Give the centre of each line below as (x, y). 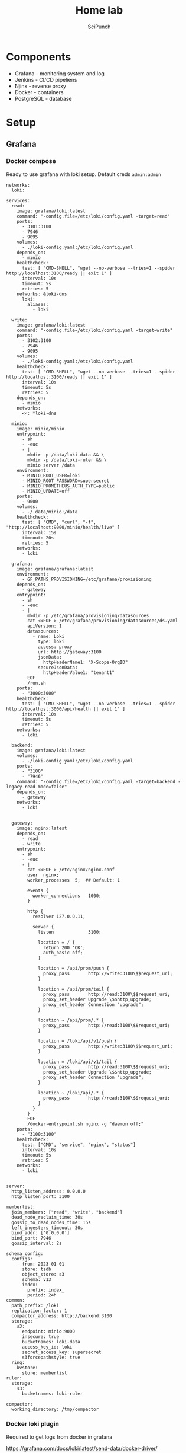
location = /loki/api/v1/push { (77, 1041)
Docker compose (31, 161)
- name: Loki (48, 636)
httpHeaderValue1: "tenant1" (79, 673)
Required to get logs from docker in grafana (59, 1437)
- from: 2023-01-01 (41, 1264)
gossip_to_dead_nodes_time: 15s (51, 1222)
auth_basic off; (63, 953)
